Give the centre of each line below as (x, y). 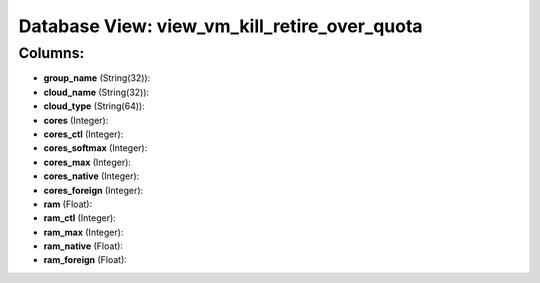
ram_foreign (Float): (85, 260)
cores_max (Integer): (87, 162)
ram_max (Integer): (83, 232)
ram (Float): (68, 204)
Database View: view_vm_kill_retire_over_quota (221, 26)
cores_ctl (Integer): (83, 134)
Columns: (51, 53)
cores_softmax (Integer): (95, 148)
